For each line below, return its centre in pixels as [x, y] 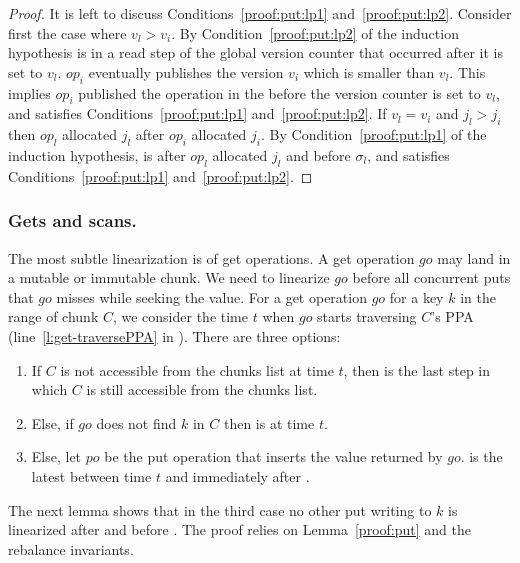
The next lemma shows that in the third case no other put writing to [220, 509]
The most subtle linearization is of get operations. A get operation [211, 257]
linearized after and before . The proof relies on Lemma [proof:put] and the [239, 529]
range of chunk [53, 316]
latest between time [91, 475]
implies [29, 92]
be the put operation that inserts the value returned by [273, 456]
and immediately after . [237, 475]
